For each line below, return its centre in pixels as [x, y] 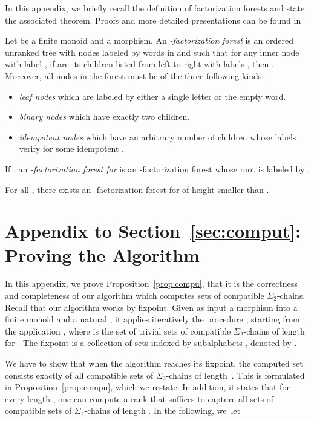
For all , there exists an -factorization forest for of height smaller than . [137, 189]
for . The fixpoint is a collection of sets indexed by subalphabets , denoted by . [151, 343]
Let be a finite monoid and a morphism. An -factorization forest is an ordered [149, 40]
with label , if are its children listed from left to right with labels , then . [139, 64]
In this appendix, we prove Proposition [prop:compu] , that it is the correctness [151, 283]
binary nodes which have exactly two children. [104, 116]
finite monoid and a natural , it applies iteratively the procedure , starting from [152, 319]
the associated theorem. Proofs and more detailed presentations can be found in [153, 20]
